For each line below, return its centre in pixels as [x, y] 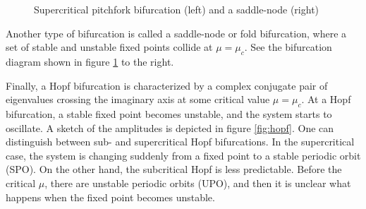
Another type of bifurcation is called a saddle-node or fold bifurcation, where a [176, 33]
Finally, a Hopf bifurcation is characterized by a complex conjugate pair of [167, 85]
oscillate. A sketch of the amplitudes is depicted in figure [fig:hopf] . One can [170, 127]
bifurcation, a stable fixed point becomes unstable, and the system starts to [169, 113]
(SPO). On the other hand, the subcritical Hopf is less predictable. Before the [174, 169]
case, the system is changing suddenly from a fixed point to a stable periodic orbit [183, 155]
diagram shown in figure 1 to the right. [90, 61]
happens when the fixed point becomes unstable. [110, 197]
